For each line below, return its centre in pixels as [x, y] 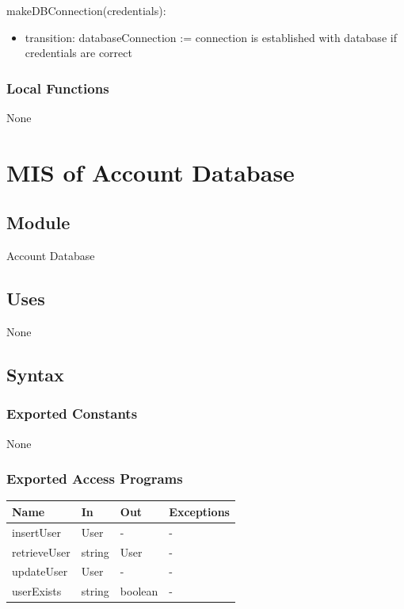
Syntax [35, 374]
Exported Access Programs [95, 479]
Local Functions [58, 88]
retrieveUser [41, 552]
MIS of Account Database [151, 172]
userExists [37, 591]
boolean [139, 591]
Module [38, 222]
